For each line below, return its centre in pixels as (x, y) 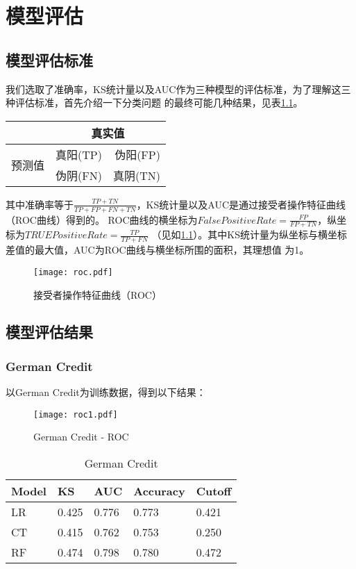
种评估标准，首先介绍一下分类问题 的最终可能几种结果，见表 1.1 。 (154, 102)
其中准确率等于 (40, 204)
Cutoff (214, 490)
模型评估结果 (49, 332)
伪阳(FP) (137, 154)
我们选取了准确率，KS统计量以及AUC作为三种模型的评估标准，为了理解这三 (178, 89)
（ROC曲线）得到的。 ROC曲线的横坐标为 (102, 219)
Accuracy (159, 490)
